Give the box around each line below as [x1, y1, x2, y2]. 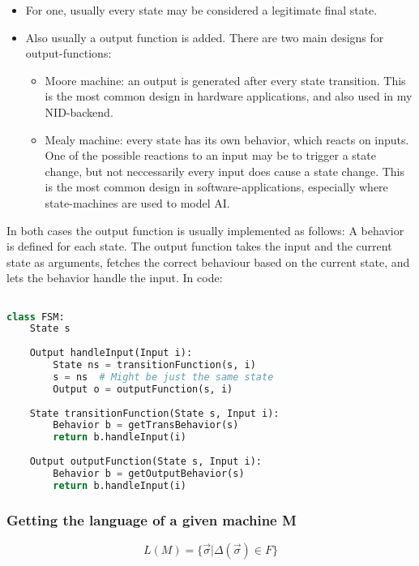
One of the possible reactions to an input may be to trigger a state [45, 147, 376, 164]
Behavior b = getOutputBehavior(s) [53, 467, 245, 479]
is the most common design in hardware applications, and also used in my [45, 88, 413, 105]
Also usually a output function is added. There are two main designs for [25, 28, 384, 45]
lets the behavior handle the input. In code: [6, 269, 223, 286]
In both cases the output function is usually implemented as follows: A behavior [6, 221, 404, 238]
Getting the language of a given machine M [6, 509, 297, 530]
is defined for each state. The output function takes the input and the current [6, 238, 392, 255]
